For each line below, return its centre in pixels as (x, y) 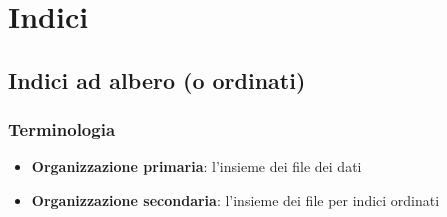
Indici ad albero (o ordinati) (157, 79)
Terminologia (62, 129)
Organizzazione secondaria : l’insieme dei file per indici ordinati (235, 199)
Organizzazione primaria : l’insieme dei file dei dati (196, 166)
